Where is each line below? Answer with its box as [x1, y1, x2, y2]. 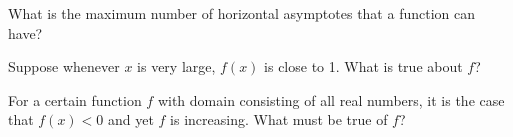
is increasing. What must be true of [170, 109, 388, 130]
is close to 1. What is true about [264, 56, 463, 77]
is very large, [137, 56, 216, 77]
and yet [108, 109, 154, 130]
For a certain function [8, 89, 142, 110]
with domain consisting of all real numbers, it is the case [157, 89, 505, 110]
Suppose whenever [8, 56, 120, 77]
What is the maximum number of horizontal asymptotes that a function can [8, 3, 475, 23]
